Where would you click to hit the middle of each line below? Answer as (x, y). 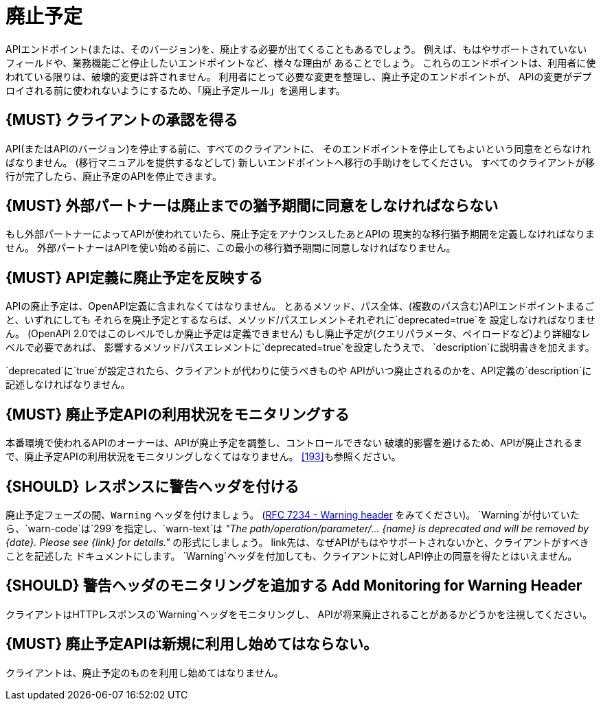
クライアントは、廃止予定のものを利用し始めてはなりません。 (145, 672)
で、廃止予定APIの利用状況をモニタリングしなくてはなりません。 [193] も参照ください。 (203, 457)
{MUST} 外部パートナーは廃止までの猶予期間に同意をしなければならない (252, 206)
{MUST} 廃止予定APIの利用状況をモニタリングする (178, 414)
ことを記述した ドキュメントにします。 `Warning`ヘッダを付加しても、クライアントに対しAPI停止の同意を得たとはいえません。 (292, 556)
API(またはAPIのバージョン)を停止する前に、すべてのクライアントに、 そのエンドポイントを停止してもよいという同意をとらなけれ (298, 148)
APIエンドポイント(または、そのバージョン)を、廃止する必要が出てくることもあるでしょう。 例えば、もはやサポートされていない (296, 49)
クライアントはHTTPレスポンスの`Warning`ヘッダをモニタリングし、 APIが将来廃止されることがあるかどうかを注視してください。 (299, 614)
